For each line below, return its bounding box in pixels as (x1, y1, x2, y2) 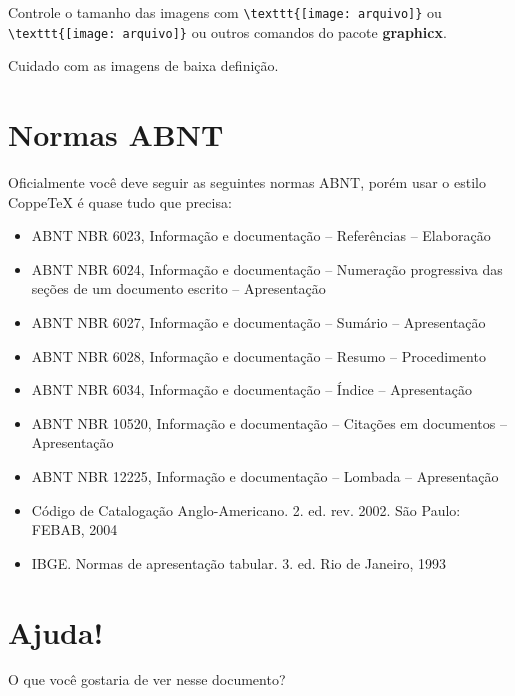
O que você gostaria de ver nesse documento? (8, 669, 286, 690)
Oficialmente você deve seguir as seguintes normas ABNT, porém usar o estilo (8, 172, 486, 193)
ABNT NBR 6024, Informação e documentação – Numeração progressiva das (31, 258, 503, 279)
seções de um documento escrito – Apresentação (31, 278, 326, 299)
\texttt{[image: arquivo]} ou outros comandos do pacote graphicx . (8, 21, 447, 42)
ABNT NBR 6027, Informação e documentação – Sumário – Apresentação (31, 312, 486, 332)
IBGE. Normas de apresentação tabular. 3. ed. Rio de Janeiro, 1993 (31, 552, 446, 573)
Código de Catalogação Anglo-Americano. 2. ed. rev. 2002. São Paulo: (31, 499, 461, 520)
